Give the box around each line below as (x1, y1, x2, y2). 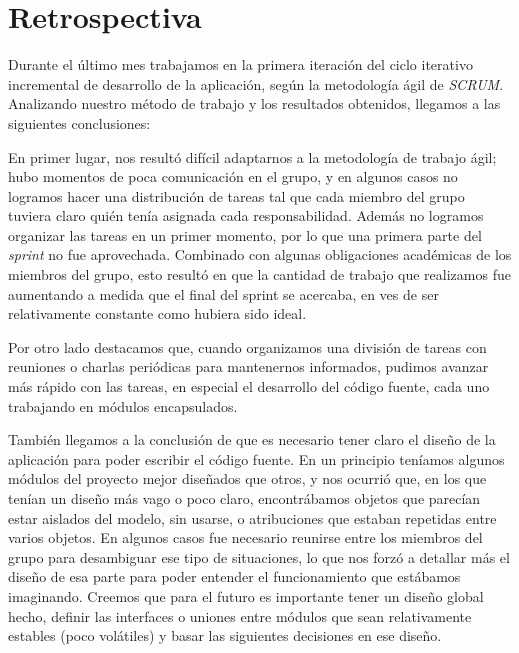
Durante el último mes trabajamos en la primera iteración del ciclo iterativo (8, 54, 473, 75)
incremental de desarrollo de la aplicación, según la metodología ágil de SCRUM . (8, 73, 504, 94)
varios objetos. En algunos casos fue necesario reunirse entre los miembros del (8, 527, 483, 548)
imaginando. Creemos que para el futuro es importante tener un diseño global (8, 585, 484, 606)
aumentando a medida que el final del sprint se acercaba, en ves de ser (8, 283, 439, 304)
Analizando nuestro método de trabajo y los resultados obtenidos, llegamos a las (8, 93, 501, 114)
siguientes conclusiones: (8, 112, 151, 133)
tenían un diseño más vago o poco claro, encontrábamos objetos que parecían (8, 488, 481, 508)
